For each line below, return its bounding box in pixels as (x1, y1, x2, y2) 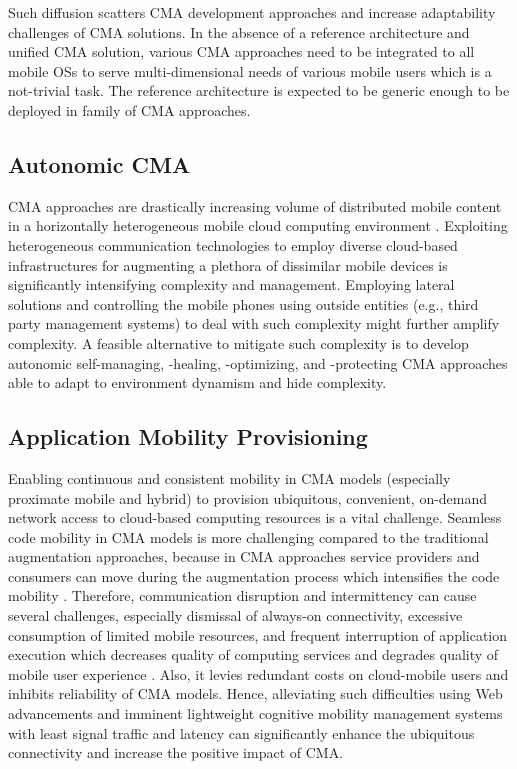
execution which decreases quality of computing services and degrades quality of (8, 644, 499, 665)
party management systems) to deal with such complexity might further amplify (8, 313, 500, 334)
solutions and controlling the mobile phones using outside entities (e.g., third (8, 293, 479, 314)
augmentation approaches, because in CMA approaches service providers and (8, 546, 480, 567)
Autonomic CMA (8, 148, 191, 179)
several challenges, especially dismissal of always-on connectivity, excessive (8, 605, 463, 626)
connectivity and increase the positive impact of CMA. (8, 742, 344, 763)
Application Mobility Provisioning (8, 421, 368, 452)
